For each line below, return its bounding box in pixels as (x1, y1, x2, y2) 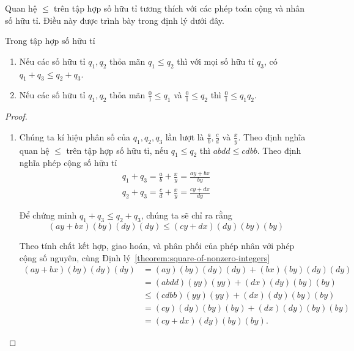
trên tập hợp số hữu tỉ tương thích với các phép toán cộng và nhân (54, 2, 305, 14)
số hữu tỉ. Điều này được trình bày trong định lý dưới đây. (5, 13, 224, 26)
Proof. (5, 110, 28, 123)
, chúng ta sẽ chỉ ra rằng (141, 209, 232, 222)
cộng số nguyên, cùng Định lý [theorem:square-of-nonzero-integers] (19, 251, 270, 264)
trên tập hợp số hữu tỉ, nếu (66, 143, 168, 156)
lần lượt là (165, 130, 204, 143)
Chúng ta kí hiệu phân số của (19, 130, 131, 143)
